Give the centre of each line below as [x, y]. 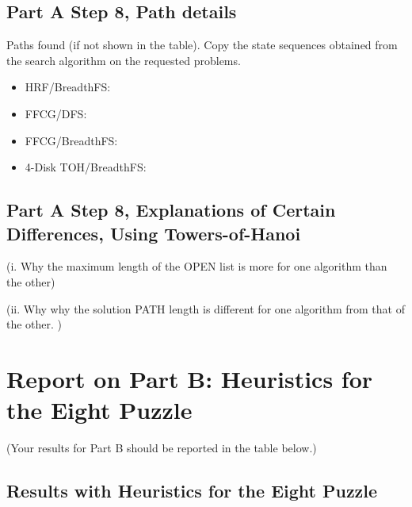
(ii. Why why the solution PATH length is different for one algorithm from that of [206, 308]
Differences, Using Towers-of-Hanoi [154, 233]
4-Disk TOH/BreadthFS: [86, 167]
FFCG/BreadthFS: [71, 140]
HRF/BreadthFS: [68, 87]
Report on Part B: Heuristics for [190, 378]
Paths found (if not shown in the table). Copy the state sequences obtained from [202, 45]
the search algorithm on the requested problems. [124, 60]
